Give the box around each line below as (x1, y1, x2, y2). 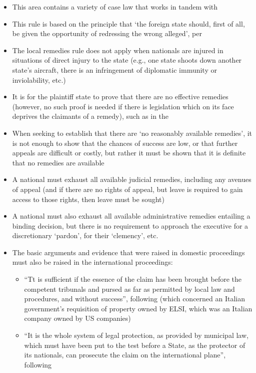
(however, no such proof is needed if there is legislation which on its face (12, 101, 234, 111)
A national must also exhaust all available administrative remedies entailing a (12, 211, 250, 221)
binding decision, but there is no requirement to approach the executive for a (12, 220, 248, 231)
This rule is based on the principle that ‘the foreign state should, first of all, (12, 18, 245, 29)
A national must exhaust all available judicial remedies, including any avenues (12, 174, 251, 184)
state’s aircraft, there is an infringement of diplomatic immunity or (12, 64, 217, 75)
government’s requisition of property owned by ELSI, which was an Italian (24, 303, 252, 313)
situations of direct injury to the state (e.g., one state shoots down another (12, 55, 242, 65)
